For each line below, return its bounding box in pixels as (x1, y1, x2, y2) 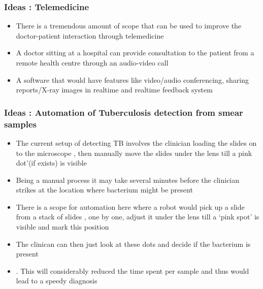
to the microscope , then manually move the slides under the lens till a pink (16, 147, 252, 158)
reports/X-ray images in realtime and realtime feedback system (16, 84, 213, 95)
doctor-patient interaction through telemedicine (16, 30, 164, 41)
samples (4, 117, 37, 130)
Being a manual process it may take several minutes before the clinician (16, 174, 240, 185)
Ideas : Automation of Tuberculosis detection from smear (4, 106, 243, 118)
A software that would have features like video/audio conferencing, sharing (16, 74, 249, 85)
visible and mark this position (16, 221, 109, 232)
